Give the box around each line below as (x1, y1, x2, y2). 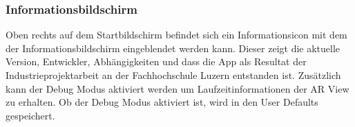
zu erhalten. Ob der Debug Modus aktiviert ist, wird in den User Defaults (6, 95, 318, 109)
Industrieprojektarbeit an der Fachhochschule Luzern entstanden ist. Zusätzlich (6, 68, 341, 82)
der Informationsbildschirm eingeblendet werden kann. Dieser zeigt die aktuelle (6, 41, 340, 55)
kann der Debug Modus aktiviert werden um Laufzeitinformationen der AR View (6, 81, 349, 95)
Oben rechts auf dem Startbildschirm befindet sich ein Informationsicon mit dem (6, 27, 347, 42)
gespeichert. (6, 108, 55, 122)
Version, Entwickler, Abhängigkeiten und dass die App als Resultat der (6, 54, 307, 69)
